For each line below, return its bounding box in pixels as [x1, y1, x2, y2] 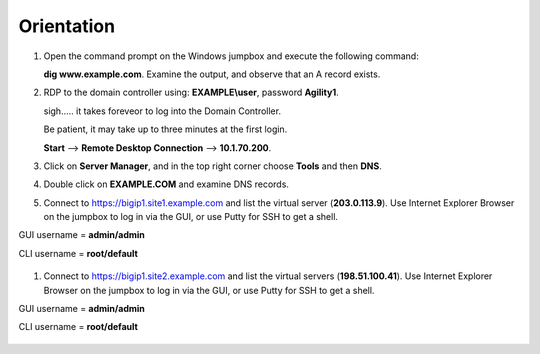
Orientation [18, 15, 115, 37]
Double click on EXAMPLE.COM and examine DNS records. [43, 178, 290, 190]
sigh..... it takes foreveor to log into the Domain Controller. [43, 105, 282, 117]
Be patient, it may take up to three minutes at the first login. [43, 123, 288, 135]
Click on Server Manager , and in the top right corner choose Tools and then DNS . [43, 160, 382, 172]
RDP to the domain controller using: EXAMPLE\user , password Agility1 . [43, 86, 339, 99]
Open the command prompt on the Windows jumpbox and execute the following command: [43, 50, 419, 62]
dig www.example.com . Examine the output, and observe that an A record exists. [43, 68, 381, 80]
